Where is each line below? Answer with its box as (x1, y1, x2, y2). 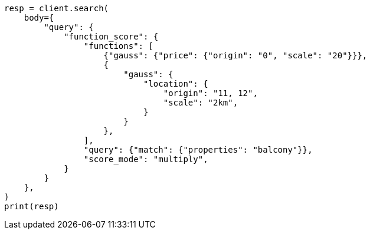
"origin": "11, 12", (163, 88, 258, 98)
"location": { (143, 79, 208, 88)
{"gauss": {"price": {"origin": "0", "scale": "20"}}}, (103, 51, 368, 60)
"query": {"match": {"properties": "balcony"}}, (83, 145, 313, 154)
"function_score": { (64, 32, 159, 41)
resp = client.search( (4, 4, 109, 13)
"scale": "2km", (163, 98, 238, 107)
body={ (24, 13, 54, 22)
